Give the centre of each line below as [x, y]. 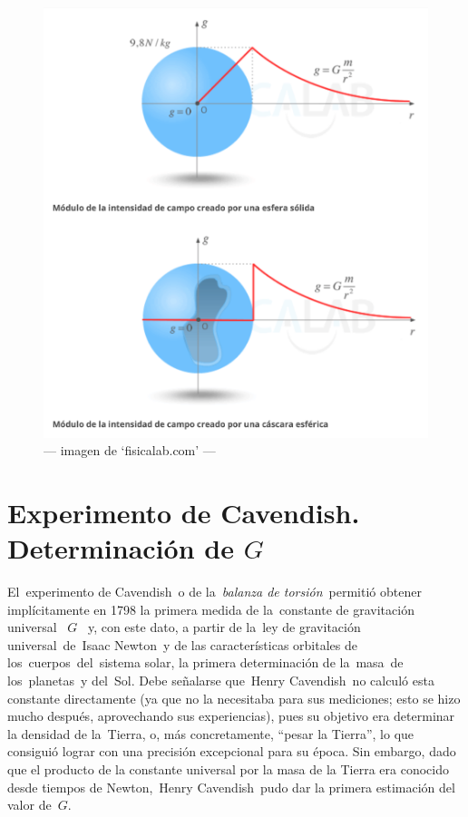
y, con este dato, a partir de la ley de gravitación [224, 627]
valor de [29, 805]
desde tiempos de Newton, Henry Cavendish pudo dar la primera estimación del [231, 787]
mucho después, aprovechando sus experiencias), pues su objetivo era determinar [231, 716]
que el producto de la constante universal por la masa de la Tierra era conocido [228, 768]
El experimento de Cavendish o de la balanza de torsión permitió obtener [214, 591]
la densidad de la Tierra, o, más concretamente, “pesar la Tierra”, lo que [211, 733]
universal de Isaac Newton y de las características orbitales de [182, 644]
